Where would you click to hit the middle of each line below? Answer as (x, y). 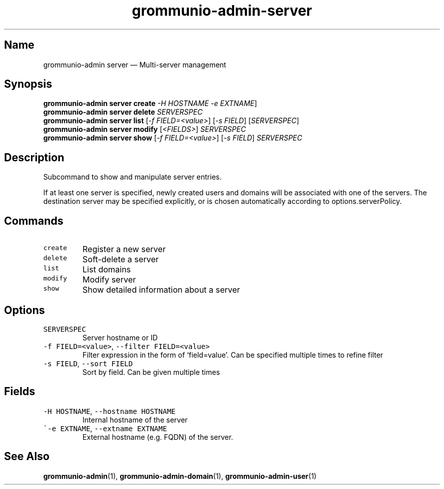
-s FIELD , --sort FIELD (88, 363)
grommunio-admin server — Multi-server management (135, 64)
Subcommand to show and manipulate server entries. (133, 177)
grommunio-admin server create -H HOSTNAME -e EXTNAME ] (150, 103)
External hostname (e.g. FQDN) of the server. (158, 437)
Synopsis (28, 84)
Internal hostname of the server (135, 420)
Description (34, 157)
